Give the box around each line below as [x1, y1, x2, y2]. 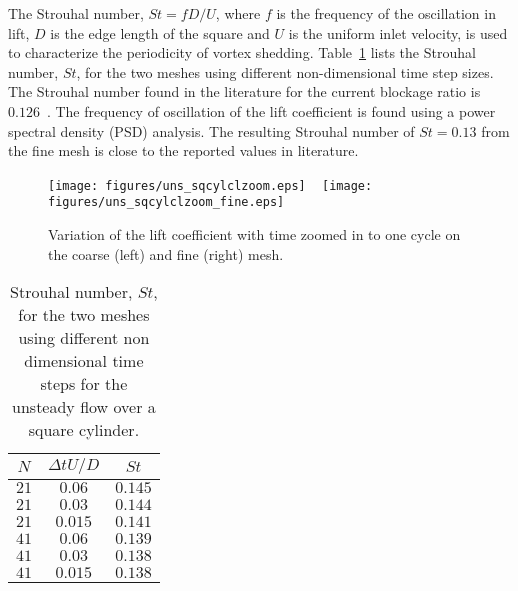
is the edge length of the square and [50, 22, 270, 43]
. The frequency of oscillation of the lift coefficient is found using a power [46, 100, 496, 121]
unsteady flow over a [12, 395, 156, 419]
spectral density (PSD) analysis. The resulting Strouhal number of [8, 120, 415, 141]
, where [215, 3, 261, 23]
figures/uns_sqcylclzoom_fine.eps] [48, 195, 285, 210]
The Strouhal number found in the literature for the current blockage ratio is [8, 81, 481, 102]
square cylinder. [28, 418, 140, 442]
